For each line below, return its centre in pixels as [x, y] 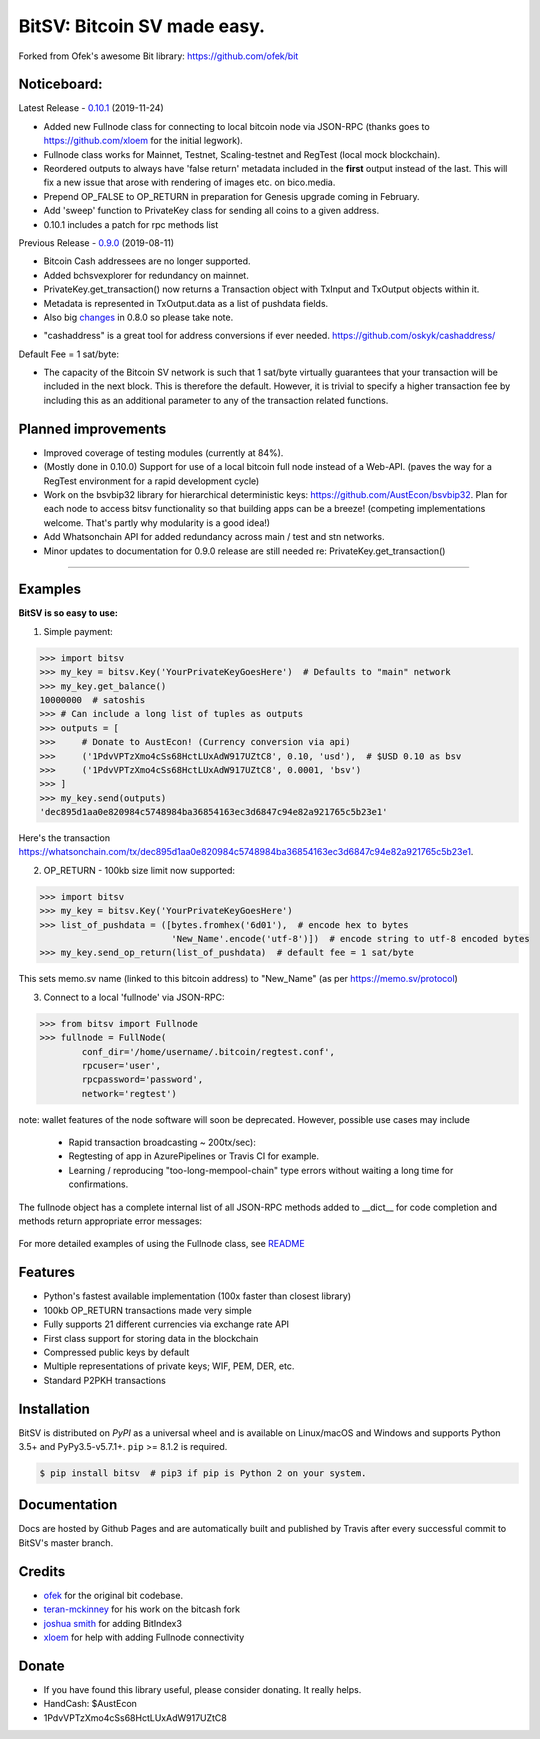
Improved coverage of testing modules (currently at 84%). [163, 452]
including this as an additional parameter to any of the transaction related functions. [216, 400]
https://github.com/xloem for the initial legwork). [143, 141]
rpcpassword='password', [142, 1079]
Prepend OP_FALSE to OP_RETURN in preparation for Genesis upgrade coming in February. [231, 196]
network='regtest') [129, 1093]
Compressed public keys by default [116, 1352]
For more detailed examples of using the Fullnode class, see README [161, 1244]
